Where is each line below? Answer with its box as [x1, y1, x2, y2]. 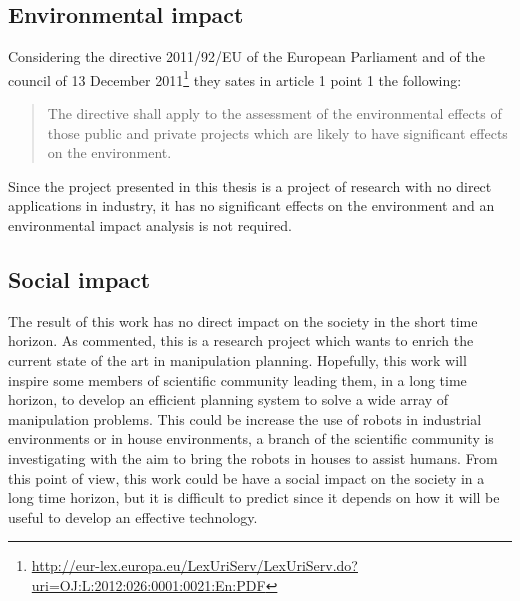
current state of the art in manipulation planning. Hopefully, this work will [8, 350, 467, 370]
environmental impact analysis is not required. [8, 215, 292, 236]
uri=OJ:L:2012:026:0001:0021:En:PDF [31, 574, 266, 595]
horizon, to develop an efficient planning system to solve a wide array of [8, 389, 449, 410]
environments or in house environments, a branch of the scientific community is [8, 428, 494, 449]
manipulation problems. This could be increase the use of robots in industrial [8, 408, 482, 429]
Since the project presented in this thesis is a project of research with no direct [8, 175, 492, 196]
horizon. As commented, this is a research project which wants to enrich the [8, 330, 474, 351]
